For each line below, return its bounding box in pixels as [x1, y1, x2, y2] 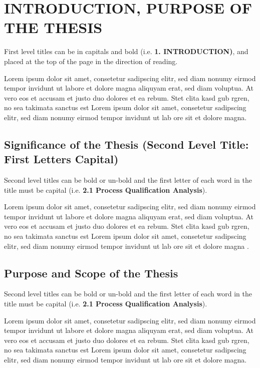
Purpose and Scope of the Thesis [4, 265, 178, 280]
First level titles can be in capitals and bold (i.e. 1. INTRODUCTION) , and [4, 46, 248, 57]
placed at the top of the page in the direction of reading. [4, 56, 178, 66]
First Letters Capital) [4, 151, 119, 167]
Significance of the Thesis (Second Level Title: [4, 136, 249, 152]
